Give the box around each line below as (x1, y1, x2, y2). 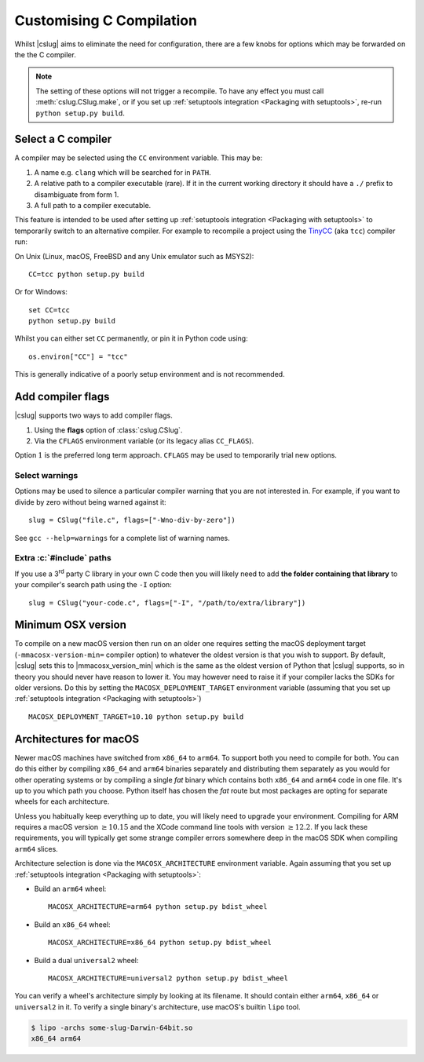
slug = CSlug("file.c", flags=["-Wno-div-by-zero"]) (28, 516, 236, 525)
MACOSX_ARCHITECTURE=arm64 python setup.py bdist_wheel (48, 903, 268, 911)
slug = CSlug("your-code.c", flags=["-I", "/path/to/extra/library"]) (28, 598, 306, 608)
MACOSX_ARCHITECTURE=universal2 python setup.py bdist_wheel (48, 973, 288, 983)
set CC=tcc (28, 305, 71, 314)
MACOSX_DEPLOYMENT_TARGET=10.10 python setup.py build (28, 712, 244, 721)
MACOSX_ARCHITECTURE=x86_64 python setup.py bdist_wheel (48, 938, 272, 947)
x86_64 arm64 (31, 1035, 82, 1043)
